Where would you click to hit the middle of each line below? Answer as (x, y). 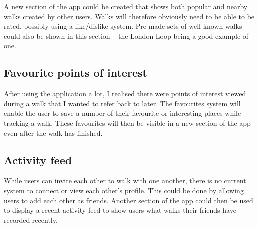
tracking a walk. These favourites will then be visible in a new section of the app (127, 122)
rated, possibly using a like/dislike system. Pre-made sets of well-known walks (123, 26)
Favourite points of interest (76, 73)
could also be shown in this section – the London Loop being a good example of (126, 36)
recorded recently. (31, 219)
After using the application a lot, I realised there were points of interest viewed (125, 94)
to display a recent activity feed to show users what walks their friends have (120, 210)
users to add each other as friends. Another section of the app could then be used (129, 200)
